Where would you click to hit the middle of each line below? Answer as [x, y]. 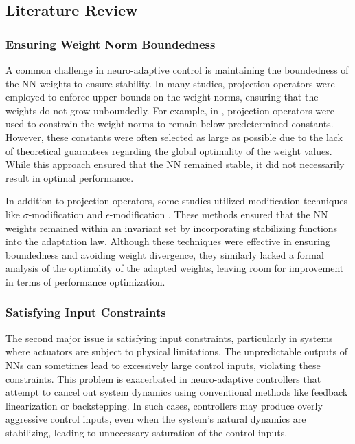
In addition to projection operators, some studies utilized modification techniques [176, 201]
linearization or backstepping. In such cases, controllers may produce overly [164, 405]
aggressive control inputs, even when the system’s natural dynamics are [156, 419]
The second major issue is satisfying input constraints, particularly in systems [169, 338]
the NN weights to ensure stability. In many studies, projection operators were [170, 83]
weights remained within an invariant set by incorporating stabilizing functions [172, 228]
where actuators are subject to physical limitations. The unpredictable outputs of [176, 351]
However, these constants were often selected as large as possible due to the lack [174, 137]
